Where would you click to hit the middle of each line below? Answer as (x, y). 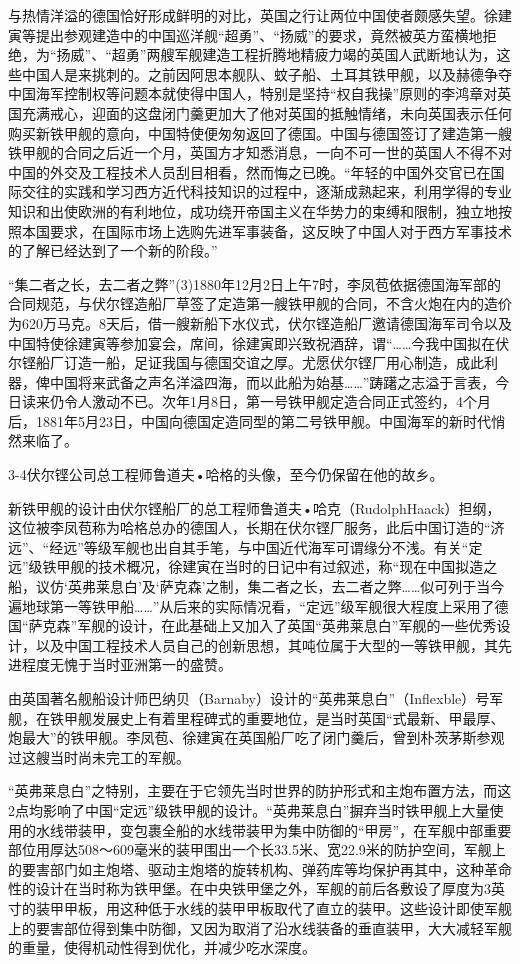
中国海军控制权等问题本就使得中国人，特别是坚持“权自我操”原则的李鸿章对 (253, 93)
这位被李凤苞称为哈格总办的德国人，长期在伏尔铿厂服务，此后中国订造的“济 (256, 527)
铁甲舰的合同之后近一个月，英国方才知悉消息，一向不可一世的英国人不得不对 (260, 152)
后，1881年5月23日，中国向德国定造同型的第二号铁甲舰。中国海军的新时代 (249, 420)
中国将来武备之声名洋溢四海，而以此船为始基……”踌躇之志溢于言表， (272, 381)
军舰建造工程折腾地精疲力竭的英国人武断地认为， (335, 54)
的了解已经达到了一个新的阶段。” (113, 250)
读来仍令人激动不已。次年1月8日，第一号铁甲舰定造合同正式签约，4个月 (256, 401)
